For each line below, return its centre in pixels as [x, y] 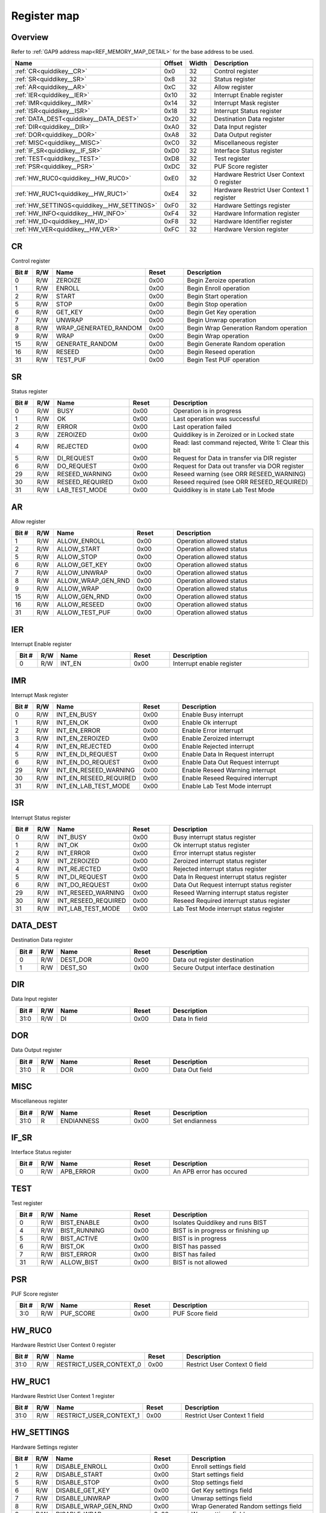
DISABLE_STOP [77, 1482]
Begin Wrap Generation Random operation [247, 328]
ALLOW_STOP [77, 557]
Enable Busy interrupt [213, 714]
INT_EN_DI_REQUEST [87, 754]
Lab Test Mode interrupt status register [229, 908]
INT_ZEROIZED [78, 861]
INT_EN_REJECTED [84, 746]
